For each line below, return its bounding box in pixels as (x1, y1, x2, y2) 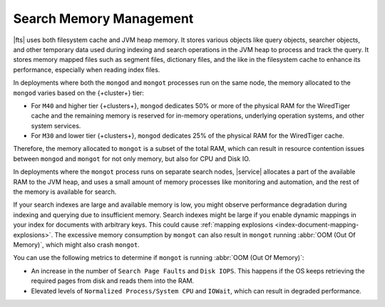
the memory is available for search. (13, 187, 117, 196)
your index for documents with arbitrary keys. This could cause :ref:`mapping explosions (13, 221, 274, 229)
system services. (31, 121, 81, 130)
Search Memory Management (13, 11, 194, 26)
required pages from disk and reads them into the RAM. (31, 276, 195, 285)
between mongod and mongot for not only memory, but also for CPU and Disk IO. (13, 154, 251, 163)
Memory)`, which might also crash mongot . (13, 240, 140, 249)
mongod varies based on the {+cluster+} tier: (13, 88, 144, 97)
